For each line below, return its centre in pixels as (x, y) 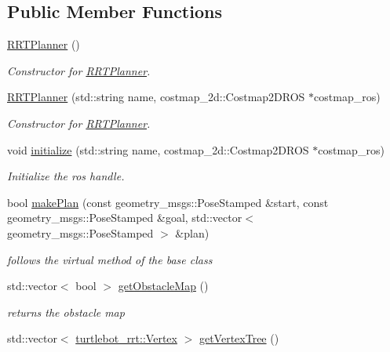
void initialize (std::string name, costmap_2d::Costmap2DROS (158, 149)
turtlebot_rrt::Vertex (126, 338)
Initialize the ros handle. (66, 176)
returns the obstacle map (66, 312)
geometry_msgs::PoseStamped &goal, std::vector (125, 218)
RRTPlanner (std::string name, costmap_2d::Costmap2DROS (156, 97)
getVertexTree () (239, 338)
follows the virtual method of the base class (110, 259)
